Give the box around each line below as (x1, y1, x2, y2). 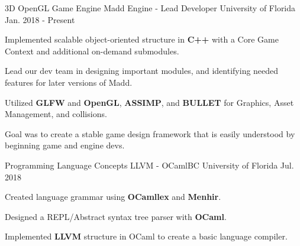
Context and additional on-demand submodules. (5, 44, 179, 57)
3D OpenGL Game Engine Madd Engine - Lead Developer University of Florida (5, 2, 296, 14)
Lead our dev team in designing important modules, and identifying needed (5, 64, 279, 77)
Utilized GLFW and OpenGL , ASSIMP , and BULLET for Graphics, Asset (5, 96, 294, 108)
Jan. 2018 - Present (5, 13, 75, 25)
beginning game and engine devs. (5, 139, 125, 151)
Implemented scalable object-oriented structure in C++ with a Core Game (5, 33, 279, 46)
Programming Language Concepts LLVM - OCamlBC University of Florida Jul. (5, 158, 294, 171)
